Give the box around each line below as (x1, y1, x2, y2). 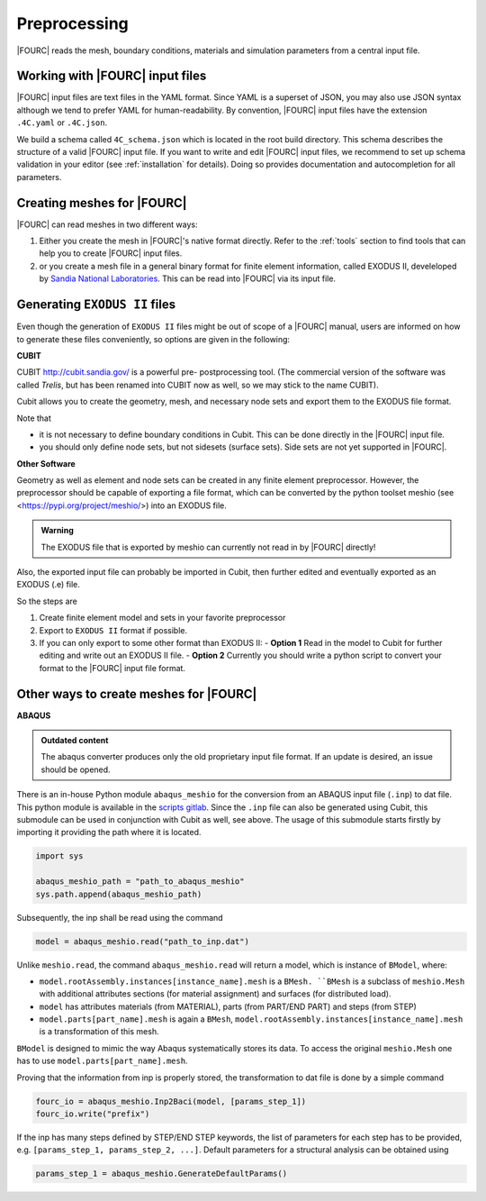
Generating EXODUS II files (16, 297, 175, 313)
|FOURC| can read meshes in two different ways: (16, 219, 198, 230)
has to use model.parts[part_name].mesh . (16, 1055, 188, 1067)
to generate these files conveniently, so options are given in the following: (16, 333, 291, 344)
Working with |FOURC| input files (16, 68, 207, 84)
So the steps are (16, 596, 78, 606)
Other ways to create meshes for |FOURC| (16, 686, 257, 702)
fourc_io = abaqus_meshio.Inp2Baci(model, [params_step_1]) (35, 1096, 307, 1106)
